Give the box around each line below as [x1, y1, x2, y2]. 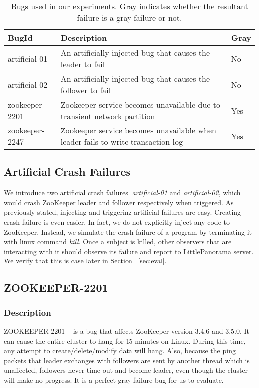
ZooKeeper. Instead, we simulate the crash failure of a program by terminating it [4, 226, 252, 237]
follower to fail [60, 84, 111, 96]
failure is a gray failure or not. [77, 12, 182, 23]
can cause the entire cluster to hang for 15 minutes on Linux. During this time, [4, 335, 246, 346]
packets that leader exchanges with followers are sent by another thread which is [4, 355, 250, 365]
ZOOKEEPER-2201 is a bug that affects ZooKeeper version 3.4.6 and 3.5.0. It [4, 325, 250, 336]
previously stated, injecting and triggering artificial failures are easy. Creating [4, 207, 241, 217]
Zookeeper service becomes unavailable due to [60, 99, 220, 110]
